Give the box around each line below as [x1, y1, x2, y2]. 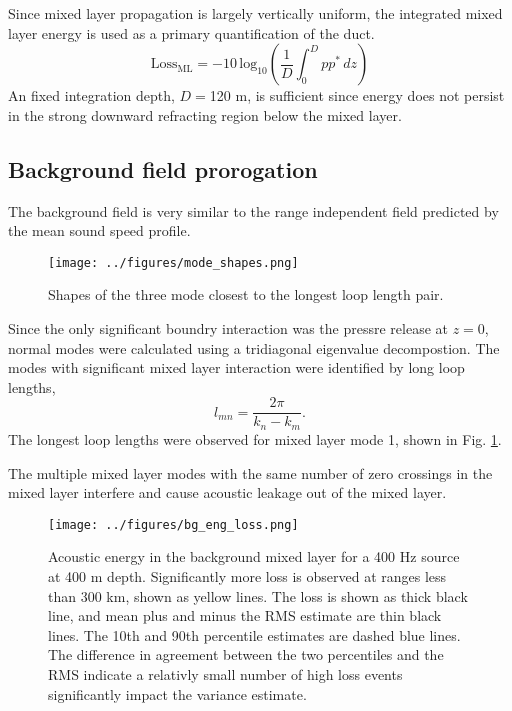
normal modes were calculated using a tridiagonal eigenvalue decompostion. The [8, 337, 500, 358]
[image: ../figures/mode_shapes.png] [48, 255, 299, 270]
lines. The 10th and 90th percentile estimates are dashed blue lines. [48, 624, 461, 645]
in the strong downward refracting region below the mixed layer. [8, 104, 402, 125]
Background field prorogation [8, 153, 318, 184]
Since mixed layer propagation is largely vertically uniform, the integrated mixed [8, 3, 503, 23]
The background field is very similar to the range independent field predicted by [8, 200, 499, 221]
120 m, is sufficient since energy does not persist [209, 85, 505, 106]
